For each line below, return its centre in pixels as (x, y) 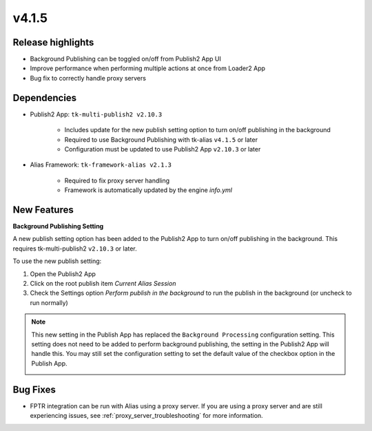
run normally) (49, 302)
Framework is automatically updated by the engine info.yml (148, 190)
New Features (43, 210)
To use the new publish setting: (57, 261)
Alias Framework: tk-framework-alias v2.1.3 (101, 165)
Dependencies (45, 97)
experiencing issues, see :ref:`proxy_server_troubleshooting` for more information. (146, 415)
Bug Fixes (34, 389)
